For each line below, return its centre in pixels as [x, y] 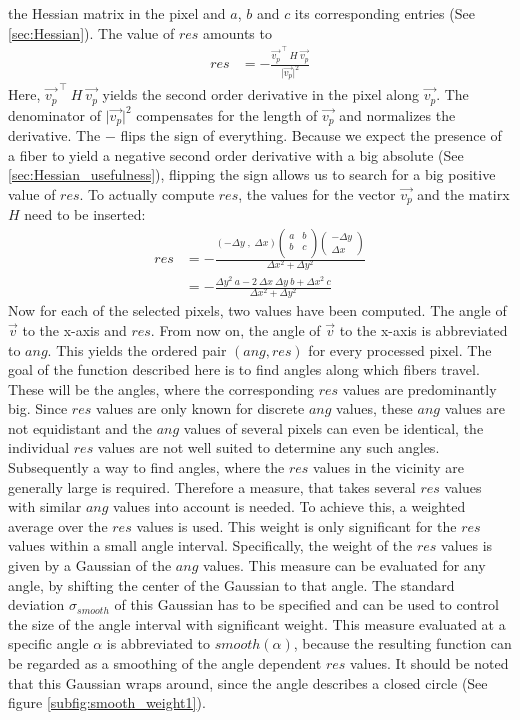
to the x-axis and [74, 329]
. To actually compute [147, 193]
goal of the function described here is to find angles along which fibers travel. [244, 369]
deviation [36, 604]
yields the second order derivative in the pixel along [260, 94]
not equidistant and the [80, 427]
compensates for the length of [227, 114]
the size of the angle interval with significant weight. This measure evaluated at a [257, 623]
